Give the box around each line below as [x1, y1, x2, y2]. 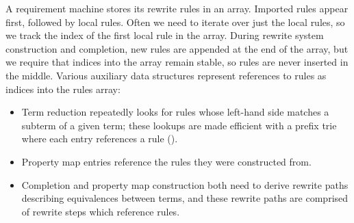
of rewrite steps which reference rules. [21, 204, 180, 218]
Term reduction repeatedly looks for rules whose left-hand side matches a [21, 105, 329, 119]
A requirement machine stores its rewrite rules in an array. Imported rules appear [5, 1, 349, 15]
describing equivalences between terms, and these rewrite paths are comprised [21, 191, 349, 205]
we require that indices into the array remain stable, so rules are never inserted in [5, 55, 349, 69]
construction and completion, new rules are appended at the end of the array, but [5, 41, 349, 55]
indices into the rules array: [5, 81, 121, 96]
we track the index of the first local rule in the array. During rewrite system [5, 28, 324, 42]
